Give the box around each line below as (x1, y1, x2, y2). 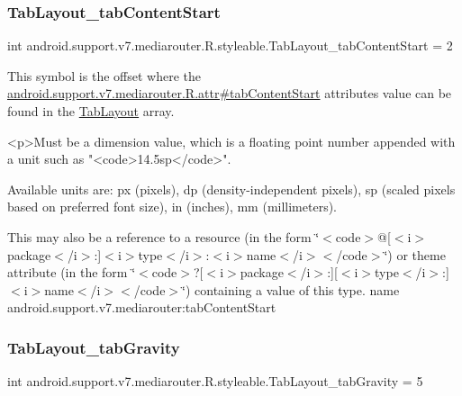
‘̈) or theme (384, 245, 446, 264)
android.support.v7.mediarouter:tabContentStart (7, 298, 276, 317)
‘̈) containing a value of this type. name (182, 280, 400, 299)
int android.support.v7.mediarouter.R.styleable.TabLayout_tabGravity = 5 (7, 372, 423, 391)
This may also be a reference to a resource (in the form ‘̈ (7, 227, 320, 246)
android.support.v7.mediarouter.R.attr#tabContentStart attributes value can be (7, 84, 452, 103)
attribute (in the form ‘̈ (7, 263, 136, 282)
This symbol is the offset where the (7, 66, 201, 85)
